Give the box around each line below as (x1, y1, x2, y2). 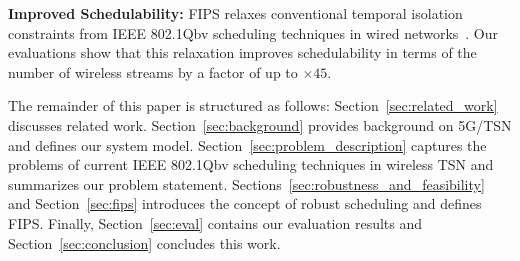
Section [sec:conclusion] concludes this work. (8, 232, 281, 253)
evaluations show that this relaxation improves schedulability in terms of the (8, 42, 477, 63)
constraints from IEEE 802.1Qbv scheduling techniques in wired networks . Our (8, 22, 499, 43)
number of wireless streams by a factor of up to (8, 61, 298, 82)
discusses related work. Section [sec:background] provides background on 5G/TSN (8, 114, 512, 135)
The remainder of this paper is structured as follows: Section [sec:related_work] (8, 95, 498, 116)
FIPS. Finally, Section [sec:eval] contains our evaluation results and (8, 212, 423, 233)
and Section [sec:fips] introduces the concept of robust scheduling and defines (8, 193, 482, 214)
